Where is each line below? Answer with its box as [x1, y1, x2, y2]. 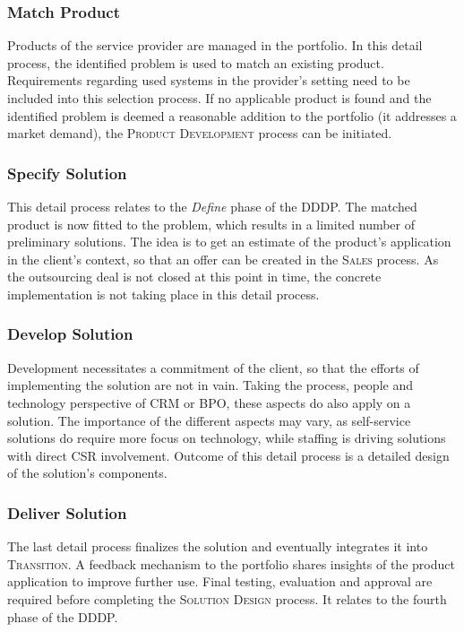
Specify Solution [7, 161, 127, 184]
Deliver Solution [7, 501, 127, 524]
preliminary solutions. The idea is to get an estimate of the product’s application [7, 232, 451, 251]
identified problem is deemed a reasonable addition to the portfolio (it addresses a [7, 106, 457, 125]
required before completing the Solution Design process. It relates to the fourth [7, 589, 447, 608]
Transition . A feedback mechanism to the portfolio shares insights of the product [7, 554, 455, 573]
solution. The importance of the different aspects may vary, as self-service [7, 411, 411, 429]
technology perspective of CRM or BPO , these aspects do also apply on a [7, 393, 411, 411]
